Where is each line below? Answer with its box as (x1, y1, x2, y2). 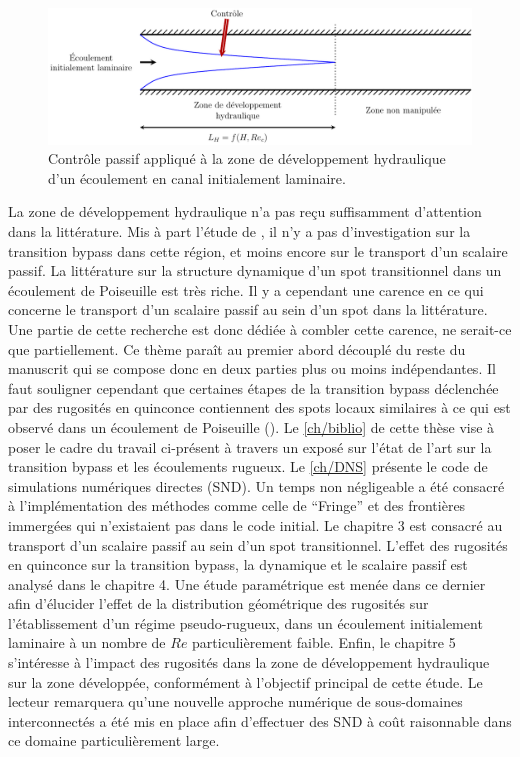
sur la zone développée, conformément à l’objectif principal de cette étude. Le (8, 671, 483, 692)
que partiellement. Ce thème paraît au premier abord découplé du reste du (8, 338, 466, 359)
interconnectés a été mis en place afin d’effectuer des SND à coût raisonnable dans (8, 710, 512, 731)
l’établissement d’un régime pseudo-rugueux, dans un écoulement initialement (8, 612, 483, 633)
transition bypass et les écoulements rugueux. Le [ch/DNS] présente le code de (8, 456, 488, 477)
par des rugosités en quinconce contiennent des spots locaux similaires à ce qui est (8, 397, 511, 418)
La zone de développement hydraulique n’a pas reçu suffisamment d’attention (8, 201, 482, 222)
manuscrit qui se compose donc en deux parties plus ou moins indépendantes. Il (8, 358, 496, 379)
